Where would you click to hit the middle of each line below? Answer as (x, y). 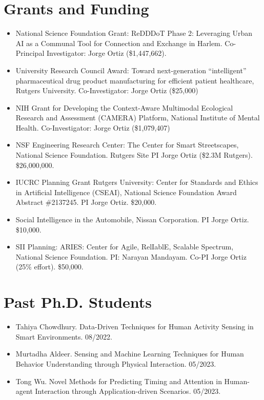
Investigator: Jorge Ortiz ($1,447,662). (106, 53)
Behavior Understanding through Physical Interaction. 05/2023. (116, 363)
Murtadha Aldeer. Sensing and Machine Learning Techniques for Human (130, 354)
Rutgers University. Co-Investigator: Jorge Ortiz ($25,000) (107, 90)
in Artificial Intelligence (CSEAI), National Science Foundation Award (126, 192)
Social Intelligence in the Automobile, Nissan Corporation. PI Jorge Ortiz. (132, 219)
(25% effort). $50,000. (49, 267)
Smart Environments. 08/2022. (64, 336)
